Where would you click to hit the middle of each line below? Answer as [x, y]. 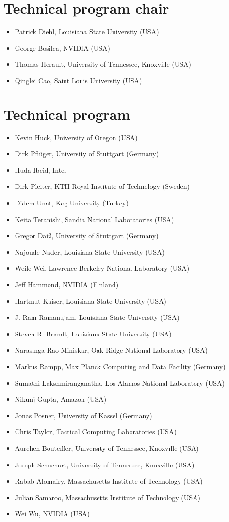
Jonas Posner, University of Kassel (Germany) [83, 415]
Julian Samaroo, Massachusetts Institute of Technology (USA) [107, 497]
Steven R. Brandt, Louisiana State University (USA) [93, 333]
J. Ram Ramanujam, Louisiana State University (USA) [97, 317]
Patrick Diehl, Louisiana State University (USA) [87, 31]
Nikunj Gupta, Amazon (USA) [61, 399]
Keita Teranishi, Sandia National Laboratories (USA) [94, 219]
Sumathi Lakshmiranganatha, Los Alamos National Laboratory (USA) [120, 382]
